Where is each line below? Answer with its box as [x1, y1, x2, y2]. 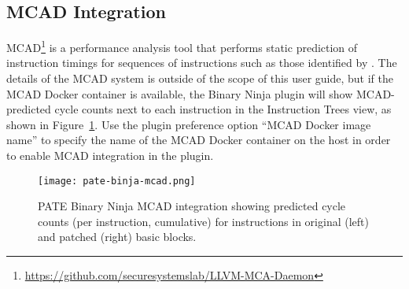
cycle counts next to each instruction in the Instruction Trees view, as [54, 101, 392, 117]
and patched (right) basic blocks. [38, 228, 197, 245]
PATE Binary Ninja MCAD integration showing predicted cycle [38, 198, 346, 214]
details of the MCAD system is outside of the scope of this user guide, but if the [6, 70, 393, 87]
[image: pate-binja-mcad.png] [38, 175, 196, 187]
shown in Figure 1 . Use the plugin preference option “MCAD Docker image [6, 116, 371, 132]
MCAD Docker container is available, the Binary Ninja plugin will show [6, 85, 353, 102]
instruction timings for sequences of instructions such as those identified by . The [6, 54, 397, 71]
